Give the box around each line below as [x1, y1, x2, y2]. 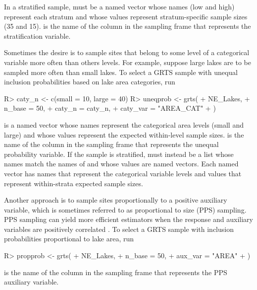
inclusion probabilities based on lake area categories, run [4, 76, 175, 87]
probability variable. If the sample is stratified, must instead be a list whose [4, 148, 234, 159]
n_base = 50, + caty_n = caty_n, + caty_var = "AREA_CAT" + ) [4, 103, 216, 113]
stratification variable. [4, 30, 71, 41]
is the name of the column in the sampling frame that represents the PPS [4, 267, 227, 277]
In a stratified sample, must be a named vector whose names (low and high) [4, 1, 235, 11]
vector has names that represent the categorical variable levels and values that [4, 168, 242, 178]
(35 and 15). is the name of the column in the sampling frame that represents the [4, 21, 251, 31]
